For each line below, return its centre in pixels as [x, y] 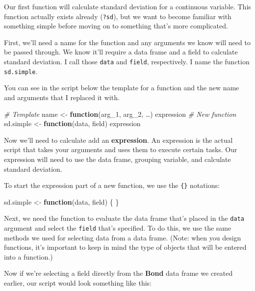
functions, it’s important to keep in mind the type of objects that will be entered [125, 247]
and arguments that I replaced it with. [62, 97]
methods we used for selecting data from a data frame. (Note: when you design [123, 237]
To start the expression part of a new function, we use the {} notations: [112, 185]
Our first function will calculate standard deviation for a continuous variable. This [127, 6]
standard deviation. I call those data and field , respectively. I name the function [127, 62]
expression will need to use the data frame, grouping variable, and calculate [117, 159]
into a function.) [28, 256]
